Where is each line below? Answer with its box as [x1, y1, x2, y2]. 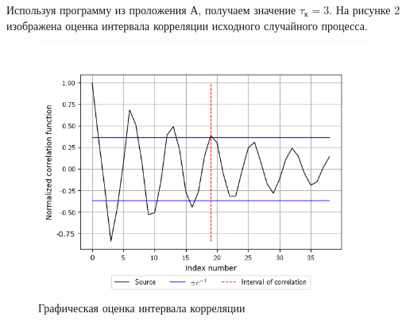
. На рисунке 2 [329, 2, 400, 17]
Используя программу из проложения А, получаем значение [6, 2, 296, 17]
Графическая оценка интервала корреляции [38, 299, 246, 315]
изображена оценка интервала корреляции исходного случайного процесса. [6, 17, 368, 33]
